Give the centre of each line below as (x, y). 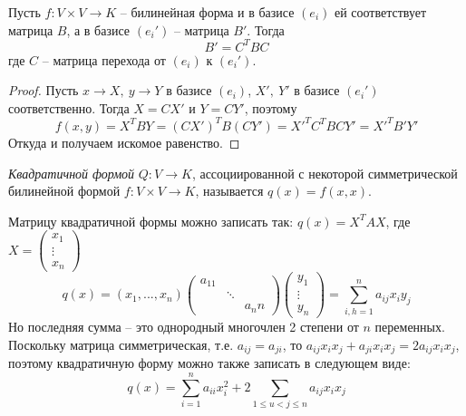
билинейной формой (64, 191)
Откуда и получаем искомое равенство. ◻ (124, 142)
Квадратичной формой (72, 173)
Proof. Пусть (44, 90)
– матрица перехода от (104, 59)
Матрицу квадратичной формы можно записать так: (151, 221)
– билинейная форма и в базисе (207, 12)
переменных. (410, 327)
